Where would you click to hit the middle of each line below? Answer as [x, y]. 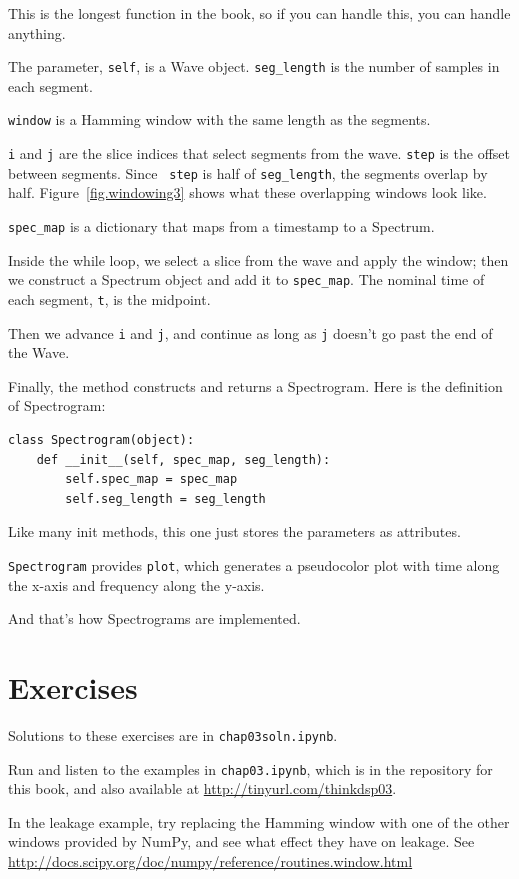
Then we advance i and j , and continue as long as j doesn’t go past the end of [250, 332]
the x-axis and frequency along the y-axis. [136, 584]
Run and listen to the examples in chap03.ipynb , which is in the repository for [250, 768]
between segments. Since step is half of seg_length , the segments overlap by [248, 172]
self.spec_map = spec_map [151, 479]
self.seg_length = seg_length [165, 498]
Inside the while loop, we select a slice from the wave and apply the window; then [258, 259]
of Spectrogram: [57, 405]
